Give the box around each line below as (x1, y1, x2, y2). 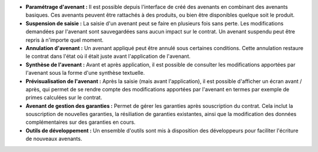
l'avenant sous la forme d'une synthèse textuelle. (25, 70, 145, 77)
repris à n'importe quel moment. (25, 36, 104, 44)
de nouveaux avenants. (25, 136, 82, 143)
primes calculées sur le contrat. (25, 94, 102, 101)
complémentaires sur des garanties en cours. (25, 118, 135, 126)
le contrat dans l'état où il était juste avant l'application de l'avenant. (25, 53, 191, 60)
